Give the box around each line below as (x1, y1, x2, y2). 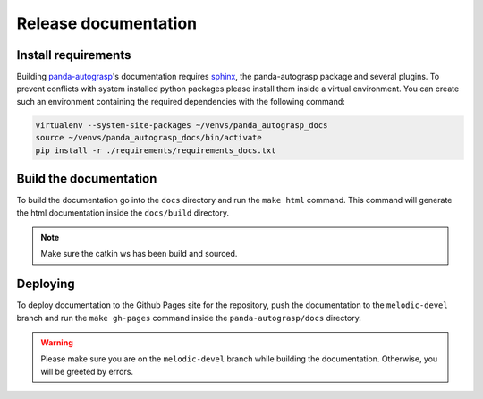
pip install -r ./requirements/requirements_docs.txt (35, 145, 276, 156)
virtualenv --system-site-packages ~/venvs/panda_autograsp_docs (35, 120, 328, 130)
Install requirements (16, 47, 131, 63)
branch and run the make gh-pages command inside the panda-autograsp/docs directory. (16, 312, 362, 323)
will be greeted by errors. (40, 366, 134, 377)
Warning (40, 336, 73, 348)
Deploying (16, 276, 75, 292)
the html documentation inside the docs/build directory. (16, 207, 230, 218)
